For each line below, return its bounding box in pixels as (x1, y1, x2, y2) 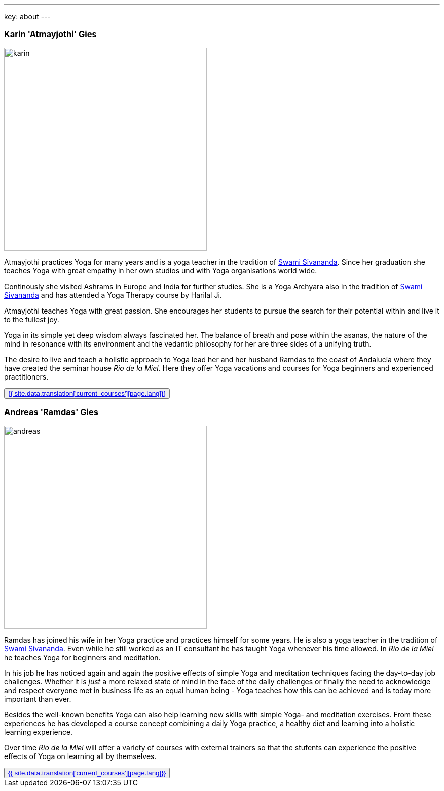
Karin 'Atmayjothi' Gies (4, 29, 97, 40)
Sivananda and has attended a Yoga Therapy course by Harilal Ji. (4, 290, 222, 299)
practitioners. (4, 372, 49, 381)
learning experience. (4, 727, 73, 736)
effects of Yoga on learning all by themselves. (4, 751, 157, 761)
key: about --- (4, 12, 51, 21)
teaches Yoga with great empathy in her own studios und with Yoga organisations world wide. (4, 266, 317, 275)
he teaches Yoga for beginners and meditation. (4, 652, 161, 662)
